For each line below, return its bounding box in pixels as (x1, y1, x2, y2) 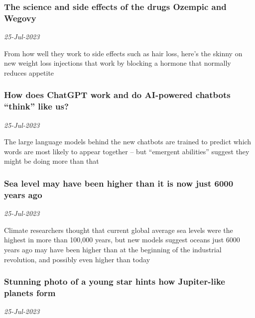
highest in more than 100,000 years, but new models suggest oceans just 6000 (4, 234, 240, 245)
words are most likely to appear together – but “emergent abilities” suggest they (4, 146, 250, 156)
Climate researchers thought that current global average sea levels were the (4, 224, 233, 235)
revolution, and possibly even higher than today (4, 254, 150, 264)
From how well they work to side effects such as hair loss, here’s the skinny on (4, 48, 243, 58)
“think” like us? (4, 100, 69, 112)
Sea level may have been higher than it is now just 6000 (4, 177, 234, 189)
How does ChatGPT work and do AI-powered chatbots (4, 89, 231, 101)
